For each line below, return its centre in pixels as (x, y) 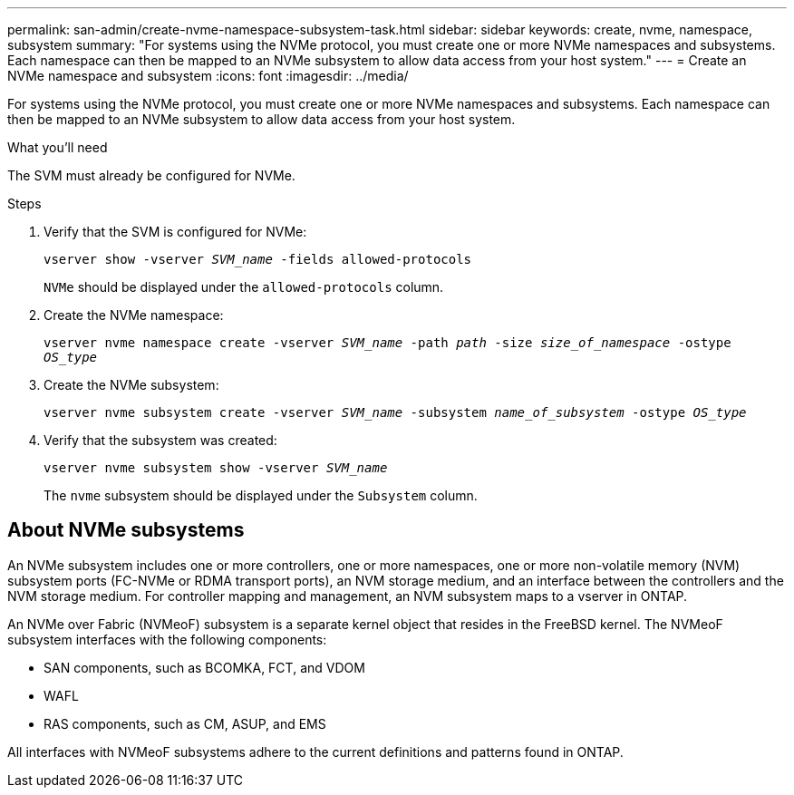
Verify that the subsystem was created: (160, 440)
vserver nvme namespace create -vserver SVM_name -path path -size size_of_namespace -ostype (387, 343)
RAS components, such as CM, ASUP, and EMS (185, 723)
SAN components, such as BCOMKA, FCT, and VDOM (204, 667)
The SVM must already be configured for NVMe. (151, 175)
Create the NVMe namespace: (134, 315)
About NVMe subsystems (126, 530)
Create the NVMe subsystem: (131, 385)
